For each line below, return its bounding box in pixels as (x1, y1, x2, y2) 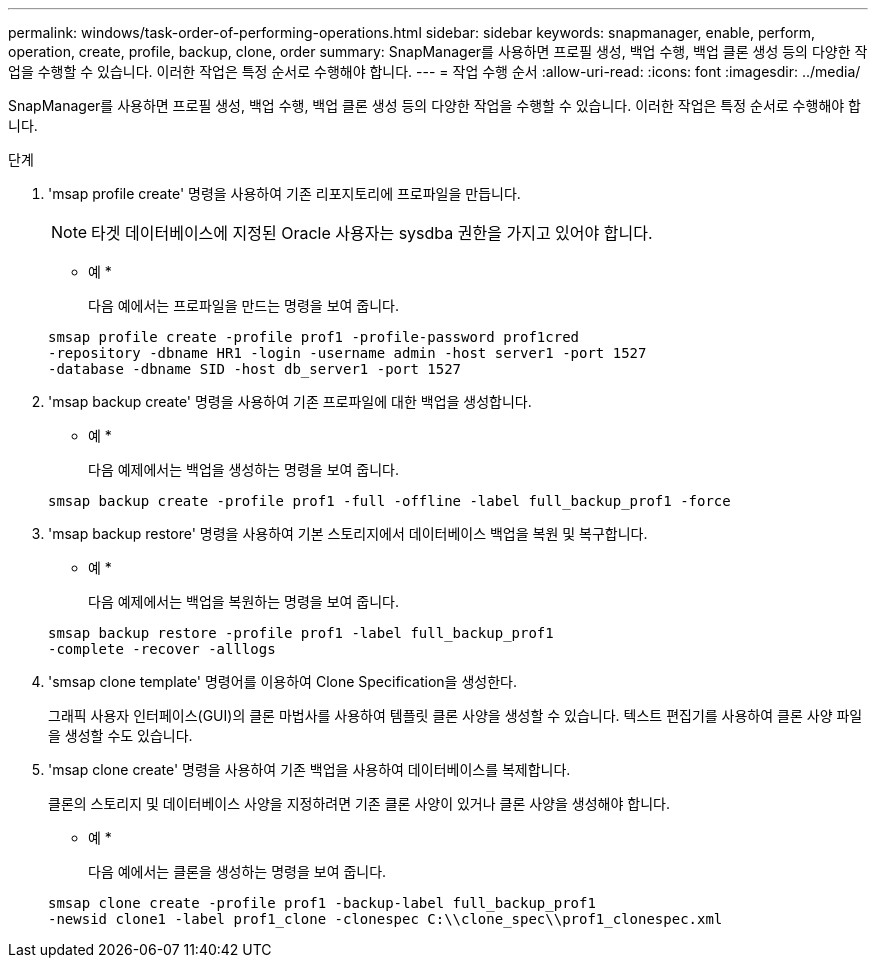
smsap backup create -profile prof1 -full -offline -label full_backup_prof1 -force (48, 493, 731, 509)
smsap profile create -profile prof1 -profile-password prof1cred (48, 329, 580, 345)
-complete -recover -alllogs (48, 641, 276, 657)
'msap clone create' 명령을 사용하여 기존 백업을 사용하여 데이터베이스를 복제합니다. (48, 761, 571, 778)
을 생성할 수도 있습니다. (48, 727, 193, 744)
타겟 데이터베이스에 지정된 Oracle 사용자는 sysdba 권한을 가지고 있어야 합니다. (91, 223, 653, 243)
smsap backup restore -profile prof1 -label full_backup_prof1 (48, 625, 554, 641)
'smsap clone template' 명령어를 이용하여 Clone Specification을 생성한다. (48, 673, 517, 690)
